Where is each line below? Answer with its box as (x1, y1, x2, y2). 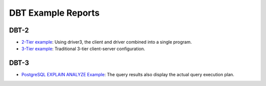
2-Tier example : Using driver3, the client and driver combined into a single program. (21, 39, 192, 45)
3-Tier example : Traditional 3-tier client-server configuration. (21, 46, 145, 52)
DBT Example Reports (9, 7, 100, 18)
